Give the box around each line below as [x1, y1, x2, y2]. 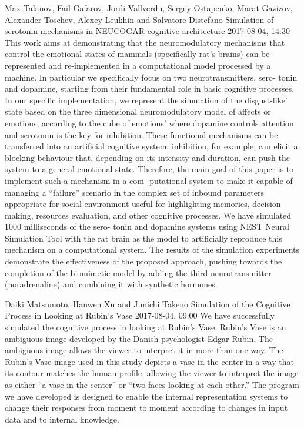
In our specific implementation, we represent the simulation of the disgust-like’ [5, 93, 288, 106]
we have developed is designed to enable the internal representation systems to [5, 390, 288, 402]
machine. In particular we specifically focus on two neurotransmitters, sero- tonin [5, 71, 298, 83]
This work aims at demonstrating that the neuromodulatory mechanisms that [5, 36, 285, 48]
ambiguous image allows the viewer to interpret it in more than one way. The [5, 344, 283, 356]
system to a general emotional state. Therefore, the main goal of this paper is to [5, 163, 294, 175]
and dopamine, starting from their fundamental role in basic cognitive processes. [5, 82, 295, 95]
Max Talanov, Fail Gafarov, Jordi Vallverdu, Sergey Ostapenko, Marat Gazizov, [5, 2, 293, 14]
